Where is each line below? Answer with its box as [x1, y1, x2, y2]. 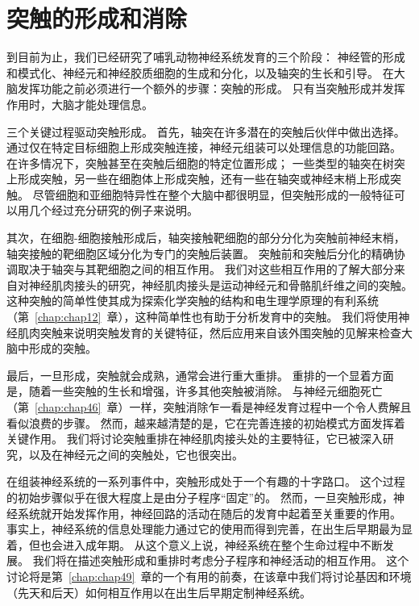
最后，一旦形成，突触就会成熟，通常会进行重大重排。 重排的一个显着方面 [6, 366, 394, 383]
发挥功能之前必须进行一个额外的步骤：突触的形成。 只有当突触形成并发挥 [17, 80, 405, 97]
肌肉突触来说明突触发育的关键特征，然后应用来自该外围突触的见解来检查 [17, 324, 401, 341]
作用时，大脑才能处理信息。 [6, 95, 153, 112]
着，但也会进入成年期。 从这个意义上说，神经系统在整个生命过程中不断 [6, 536, 383, 553]
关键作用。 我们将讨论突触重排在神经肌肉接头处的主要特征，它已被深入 [6, 430, 383, 447]
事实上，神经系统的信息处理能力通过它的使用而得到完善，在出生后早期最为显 [6, 520, 413, 537]
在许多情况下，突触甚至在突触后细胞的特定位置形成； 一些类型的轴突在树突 [6, 154, 405, 171]
